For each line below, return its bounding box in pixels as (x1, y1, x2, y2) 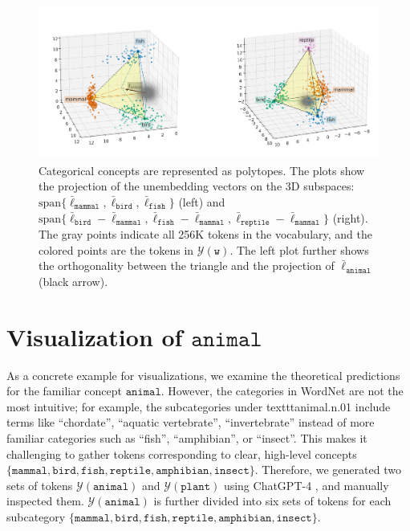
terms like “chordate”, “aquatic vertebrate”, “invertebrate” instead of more (6, 414, 375, 431)
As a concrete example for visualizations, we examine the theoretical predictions (6, 366, 400, 383)
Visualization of (6, 320, 183, 353)
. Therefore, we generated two (254, 461, 401, 478)
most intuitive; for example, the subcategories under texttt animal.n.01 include (6, 398, 391, 415)
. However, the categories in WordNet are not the (160, 382, 404, 399)
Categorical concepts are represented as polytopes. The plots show (39, 161, 365, 178)
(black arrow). (39, 272, 108, 289)
